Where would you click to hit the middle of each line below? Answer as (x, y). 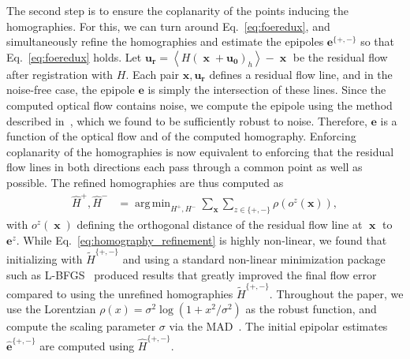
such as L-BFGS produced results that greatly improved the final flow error (192, 274)
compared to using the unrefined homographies (120, 293)
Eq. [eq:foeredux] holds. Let (74, 56)
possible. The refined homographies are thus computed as (145, 182)
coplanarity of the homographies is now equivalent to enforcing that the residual (200, 151)
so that (377, 41)
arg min (153, 204)
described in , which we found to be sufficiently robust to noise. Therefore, (187, 120)
